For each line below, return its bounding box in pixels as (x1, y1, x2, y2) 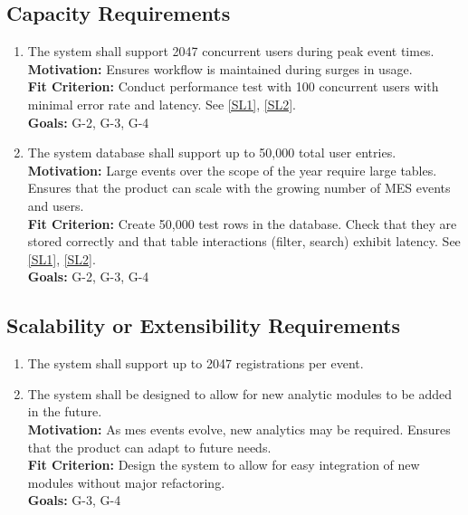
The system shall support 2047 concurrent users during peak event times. (27, 42, 435, 61)
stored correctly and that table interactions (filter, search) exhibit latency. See (27, 232, 461, 251)
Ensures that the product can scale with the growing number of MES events (27, 178, 451, 197)
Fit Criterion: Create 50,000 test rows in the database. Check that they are (27, 214, 457, 233)
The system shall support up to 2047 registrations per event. (27, 354, 364, 373)
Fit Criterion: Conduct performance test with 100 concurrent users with (27, 77, 439, 96)
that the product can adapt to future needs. (27, 437, 272, 456)
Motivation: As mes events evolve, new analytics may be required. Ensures (27, 419, 451, 438)
